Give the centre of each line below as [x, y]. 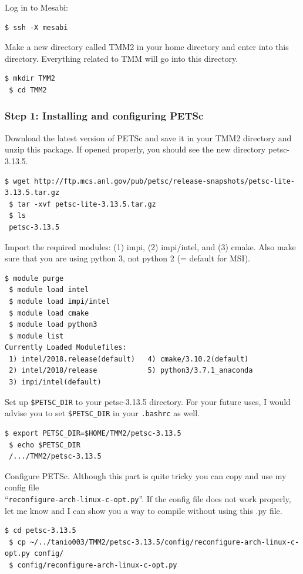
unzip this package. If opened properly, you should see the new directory [135, 149]
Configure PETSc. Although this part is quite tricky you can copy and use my [146, 475]
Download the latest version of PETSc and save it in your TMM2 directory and [148, 137]
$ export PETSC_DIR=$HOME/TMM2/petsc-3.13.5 [93, 433]
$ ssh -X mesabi [36, 27]
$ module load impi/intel [59, 301]
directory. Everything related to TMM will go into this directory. [122, 58]
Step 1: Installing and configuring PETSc [104, 116]
